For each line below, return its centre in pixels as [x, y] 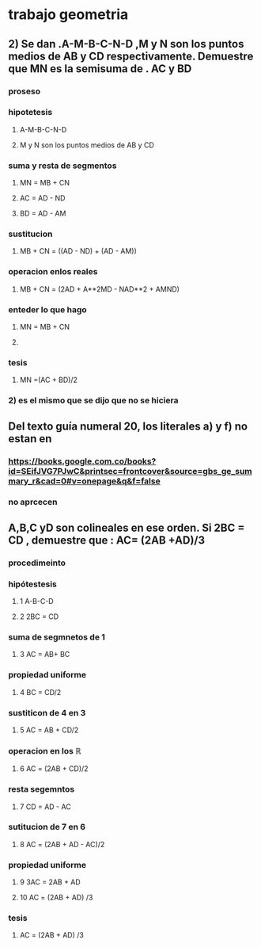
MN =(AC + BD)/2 [48, 380]
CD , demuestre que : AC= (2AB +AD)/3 [107, 540]
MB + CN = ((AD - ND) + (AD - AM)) [78, 251]
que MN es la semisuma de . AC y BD [100, 69]
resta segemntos [42, 789]
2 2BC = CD [39, 617]
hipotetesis [30, 113]
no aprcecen [33, 502]
